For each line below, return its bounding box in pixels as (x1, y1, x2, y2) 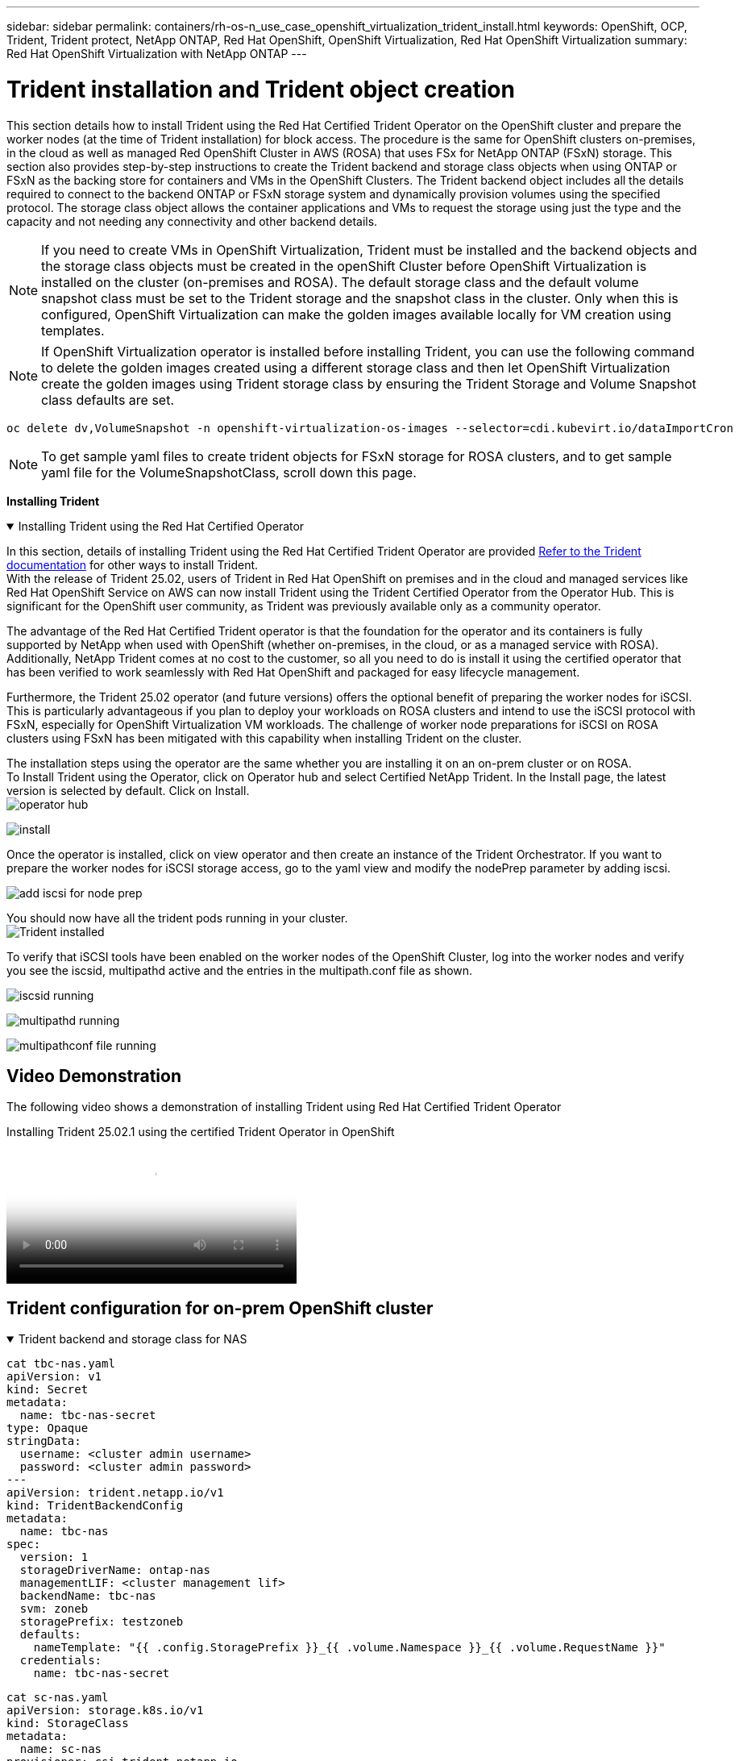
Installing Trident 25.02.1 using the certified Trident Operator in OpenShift (6, 1125, 395, 1139)
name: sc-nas (19, 1742, 102, 1756)
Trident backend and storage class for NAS (18, 1332, 247, 1347)
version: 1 (19, 1551, 89, 1564)
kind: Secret (6, 1383, 89, 1397)
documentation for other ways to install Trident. (6, 557, 259, 572)
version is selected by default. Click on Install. (6, 783, 250, 797)
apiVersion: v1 (6, 1370, 102, 1384)
